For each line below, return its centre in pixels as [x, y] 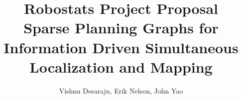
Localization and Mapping [121, 66]
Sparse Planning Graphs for [121, 28]
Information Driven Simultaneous [121, 47]
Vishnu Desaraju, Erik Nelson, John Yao [121, 90]
